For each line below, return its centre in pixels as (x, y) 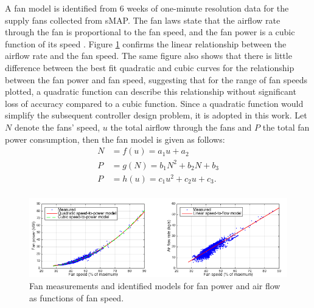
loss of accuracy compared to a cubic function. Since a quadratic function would (154, 103)
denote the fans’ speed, (57, 127)
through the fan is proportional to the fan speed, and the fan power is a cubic (150, 32)
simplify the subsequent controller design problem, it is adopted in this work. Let (156, 115)
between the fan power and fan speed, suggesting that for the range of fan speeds (156, 79)
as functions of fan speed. (77, 297)
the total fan (286, 127)
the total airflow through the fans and (181, 127)
